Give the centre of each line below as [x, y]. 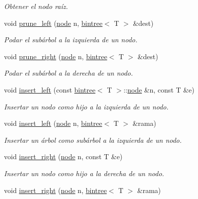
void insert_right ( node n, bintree [56, 190]
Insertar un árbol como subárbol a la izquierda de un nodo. [93, 140]
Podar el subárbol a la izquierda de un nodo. [71, 40]
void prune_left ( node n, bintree [53, 23]
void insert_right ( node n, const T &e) [63, 156]
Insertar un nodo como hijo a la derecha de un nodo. [84, 173]
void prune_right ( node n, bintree [56, 56]
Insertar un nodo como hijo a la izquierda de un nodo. [86, 106]
